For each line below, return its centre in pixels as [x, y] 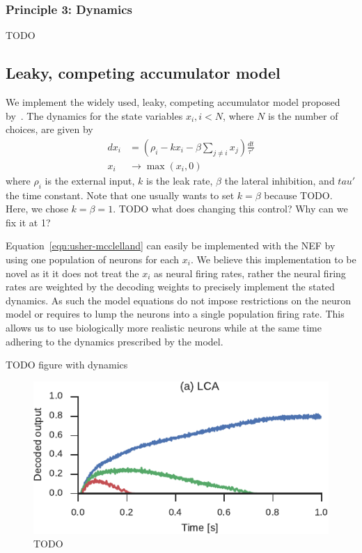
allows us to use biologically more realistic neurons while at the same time [164, 327]
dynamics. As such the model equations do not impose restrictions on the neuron [179, 300]
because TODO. [298, 195]
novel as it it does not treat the [72, 273]
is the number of [303, 115]
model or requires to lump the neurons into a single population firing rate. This [175, 314]
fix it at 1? [28, 222]
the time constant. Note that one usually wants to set [120, 195]
